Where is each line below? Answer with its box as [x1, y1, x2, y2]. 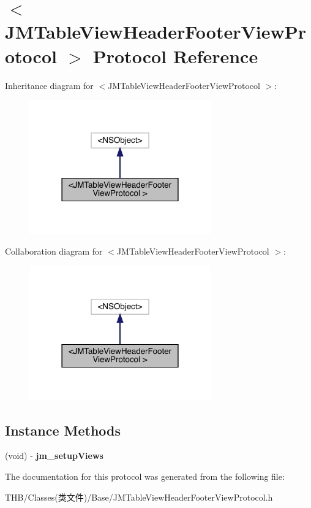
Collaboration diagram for [5, 245, 103, 258]
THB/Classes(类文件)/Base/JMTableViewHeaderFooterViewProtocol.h [5, 490, 273, 503]
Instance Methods [5, 420, 121, 439]
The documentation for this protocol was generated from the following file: [5, 469, 285, 482]
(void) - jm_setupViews [5, 449, 103, 462]
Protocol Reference [92, 43, 258, 68]
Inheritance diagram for [5, 79, 94, 91]
